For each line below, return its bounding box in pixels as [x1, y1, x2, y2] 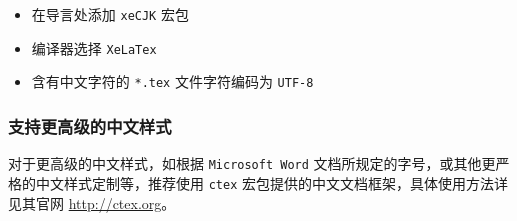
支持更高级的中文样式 [8, 113, 172, 138]
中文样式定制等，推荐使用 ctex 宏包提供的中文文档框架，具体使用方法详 [35, 172, 508, 193]
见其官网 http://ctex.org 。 [8, 192, 176, 213]
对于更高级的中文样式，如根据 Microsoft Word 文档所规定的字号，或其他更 [8, 153, 496, 174]
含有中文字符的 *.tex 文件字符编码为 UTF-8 [31, 71, 314, 92]
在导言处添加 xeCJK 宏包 [31, 4, 189, 24]
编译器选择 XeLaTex [31, 37, 157, 58]
